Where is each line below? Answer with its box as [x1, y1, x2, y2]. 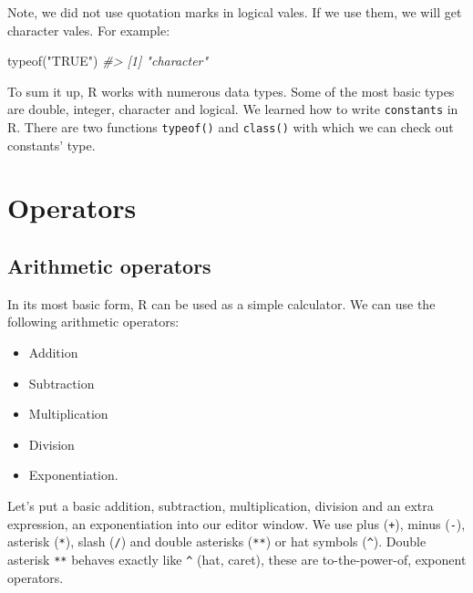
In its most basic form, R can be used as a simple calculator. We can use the [7, 294, 436, 313]
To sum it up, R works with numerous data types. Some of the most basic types [7, 81, 455, 100]
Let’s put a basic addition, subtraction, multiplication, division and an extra [7, 496, 434, 515]
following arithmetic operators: [7, 312, 180, 331]
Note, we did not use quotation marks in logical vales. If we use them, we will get [7, 3, 462, 21]
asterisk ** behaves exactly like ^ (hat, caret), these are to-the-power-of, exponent [7, 549, 467, 568]
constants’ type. [7, 135, 96, 154]
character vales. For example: [7, 20, 170, 39]
